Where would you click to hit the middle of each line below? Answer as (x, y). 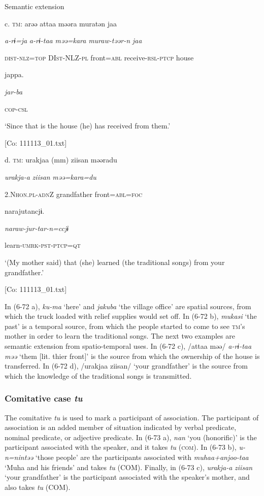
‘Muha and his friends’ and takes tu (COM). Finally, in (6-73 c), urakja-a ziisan (129, 467)
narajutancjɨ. (25, 211)
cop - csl (16, 108)
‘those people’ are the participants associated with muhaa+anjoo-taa (142, 457)
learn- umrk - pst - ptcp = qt (43, 245)
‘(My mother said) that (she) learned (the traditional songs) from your (115, 262)
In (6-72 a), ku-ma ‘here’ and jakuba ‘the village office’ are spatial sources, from (128, 306)
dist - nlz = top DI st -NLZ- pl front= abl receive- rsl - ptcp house (99, 57)
